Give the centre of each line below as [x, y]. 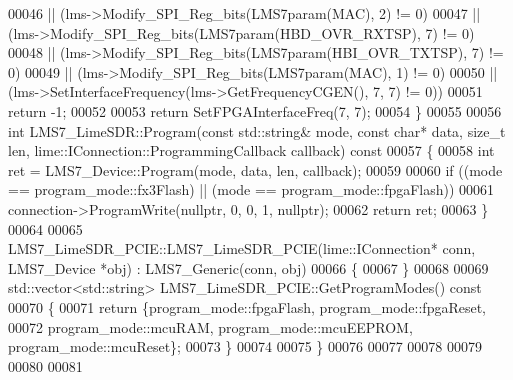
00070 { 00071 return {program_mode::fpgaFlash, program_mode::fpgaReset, [247, 306]
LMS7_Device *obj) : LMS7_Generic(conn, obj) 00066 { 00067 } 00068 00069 [248, 267]
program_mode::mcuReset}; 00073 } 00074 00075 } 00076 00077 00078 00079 [245, 346]
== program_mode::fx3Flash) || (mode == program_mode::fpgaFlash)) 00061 [251, 189]
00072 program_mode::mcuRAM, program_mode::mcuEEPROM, [210, 326]
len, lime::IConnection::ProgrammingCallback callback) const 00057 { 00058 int [251, 150]
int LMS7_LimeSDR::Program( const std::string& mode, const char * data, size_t [257, 130]
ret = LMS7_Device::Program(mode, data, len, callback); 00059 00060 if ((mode [255, 169]
